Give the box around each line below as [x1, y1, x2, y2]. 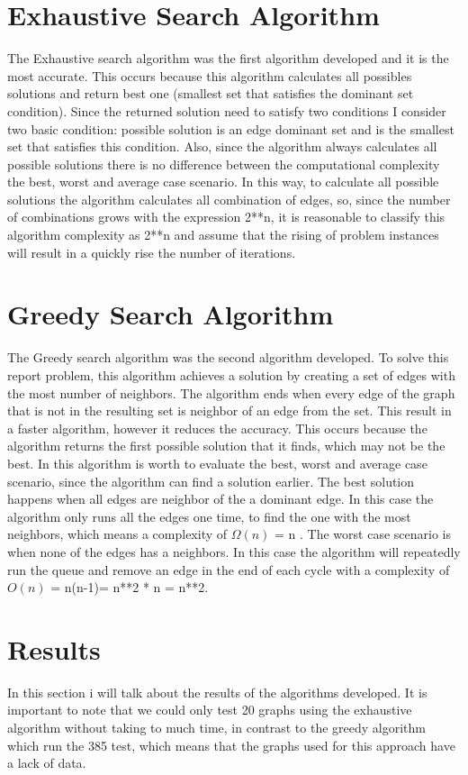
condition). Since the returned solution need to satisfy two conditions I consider [7, 101, 446, 120]
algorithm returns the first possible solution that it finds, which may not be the [7, 436, 445, 455]
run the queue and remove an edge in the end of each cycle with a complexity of [7, 560, 450, 579]
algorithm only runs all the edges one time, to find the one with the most [7, 506, 411, 525]
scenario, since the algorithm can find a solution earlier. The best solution [7, 471, 415, 490]
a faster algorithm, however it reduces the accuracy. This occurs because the [7, 418, 427, 437]
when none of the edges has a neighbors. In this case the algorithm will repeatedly [7, 542, 461, 561]
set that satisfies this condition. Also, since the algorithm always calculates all [7, 137, 437, 156]
